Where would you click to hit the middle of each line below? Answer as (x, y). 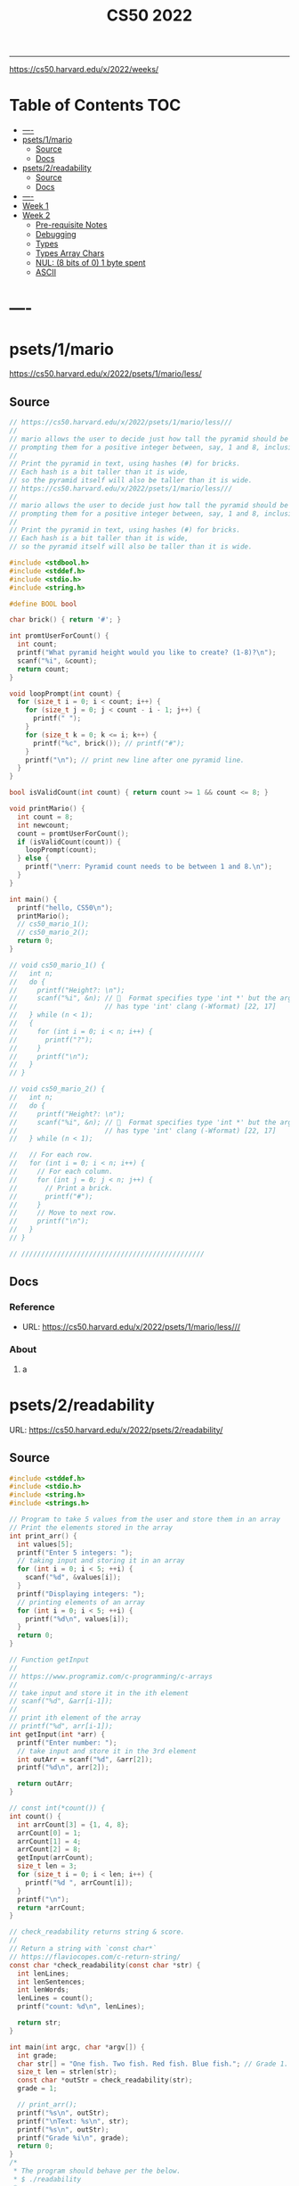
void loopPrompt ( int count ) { (65, 693)
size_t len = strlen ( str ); (67, 2072)
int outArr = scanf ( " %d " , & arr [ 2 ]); (85, 1759)
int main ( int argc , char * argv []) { (77, 2047)
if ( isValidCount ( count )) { (69, 842)
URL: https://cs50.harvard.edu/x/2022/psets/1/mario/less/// (131, 1326)
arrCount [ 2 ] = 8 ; (49, 1850)
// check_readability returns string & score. (97, 1932)
